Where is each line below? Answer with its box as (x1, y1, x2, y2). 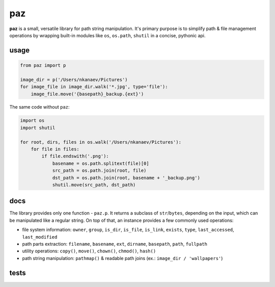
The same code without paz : (9, 104, 70, 110)
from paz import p (20, 62, 66, 68)
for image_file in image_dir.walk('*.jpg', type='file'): (20, 84, 168, 90)
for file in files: (31, 146, 80, 152)
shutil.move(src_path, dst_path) (52, 181, 136, 188)
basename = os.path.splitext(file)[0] (52, 161, 150, 166)
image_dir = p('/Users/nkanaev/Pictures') (20, 76, 128, 83)
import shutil (20, 125, 56, 131)
